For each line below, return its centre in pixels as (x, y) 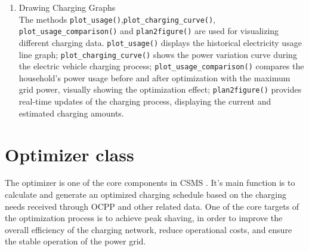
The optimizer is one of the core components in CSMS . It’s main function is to (150, 183)
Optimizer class (69, 154)
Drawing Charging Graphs (67, 7)
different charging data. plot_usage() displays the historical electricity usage (160, 42)
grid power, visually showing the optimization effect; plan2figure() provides (160, 89)
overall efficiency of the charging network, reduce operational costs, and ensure (149, 229)
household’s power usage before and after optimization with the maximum (154, 77)
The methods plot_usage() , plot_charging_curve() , (117, 19)
